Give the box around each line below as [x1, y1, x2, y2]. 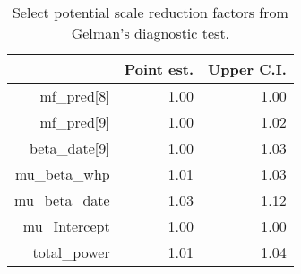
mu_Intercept [22, 216, 110, 236]
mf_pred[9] [39, 111, 110, 132]
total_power [32, 242, 110, 262]
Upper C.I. [208, 58, 287, 79]
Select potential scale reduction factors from [12, 2, 288, 22]
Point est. [124, 58, 193, 79]
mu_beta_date [14, 190, 110, 210]
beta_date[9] [29, 137, 110, 158]
